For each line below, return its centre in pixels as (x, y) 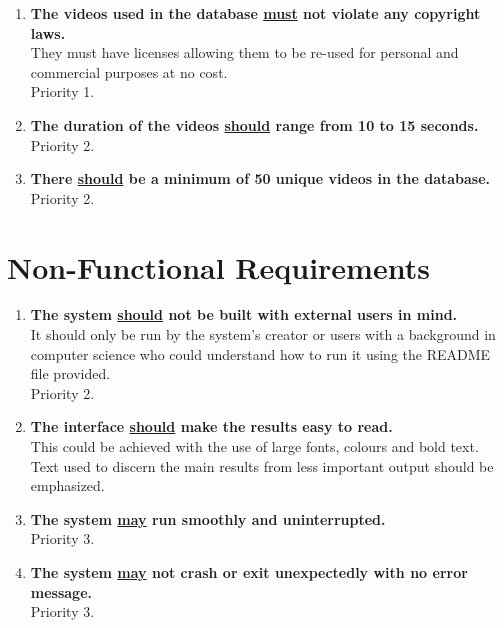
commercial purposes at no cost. (129, 71)
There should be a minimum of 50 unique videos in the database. (260, 178)
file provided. (70, 373)
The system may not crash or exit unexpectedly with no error (249, 572)
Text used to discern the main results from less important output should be (262, 465)
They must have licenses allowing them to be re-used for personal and (244, 52)
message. (61, 591)
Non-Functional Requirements (218, 266)
